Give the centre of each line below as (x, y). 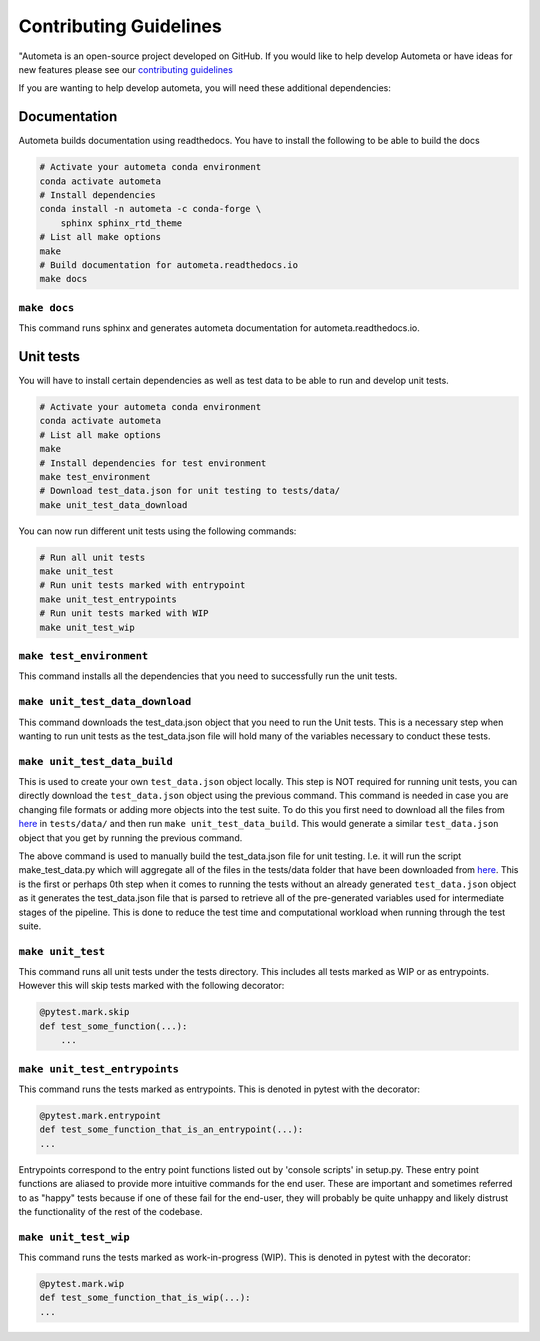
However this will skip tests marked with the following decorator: (151, 986)
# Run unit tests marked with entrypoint (142, 585)
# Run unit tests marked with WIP (124, 613)
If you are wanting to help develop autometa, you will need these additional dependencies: (205, 88)
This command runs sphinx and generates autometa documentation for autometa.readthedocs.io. (219, 328)
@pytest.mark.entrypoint (100, 1115)
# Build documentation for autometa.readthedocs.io (169, 264)
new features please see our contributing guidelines (126, 69)
